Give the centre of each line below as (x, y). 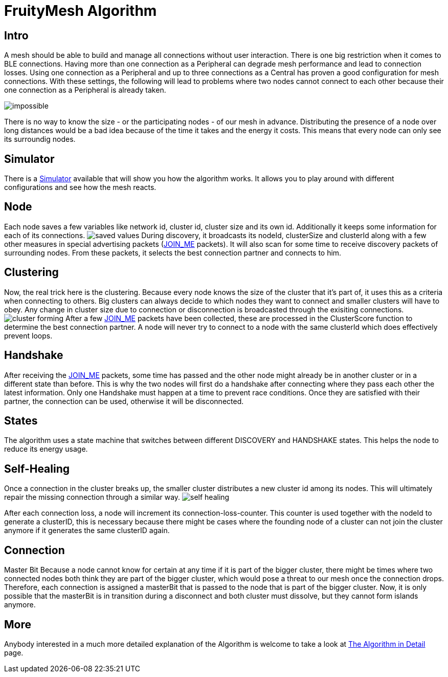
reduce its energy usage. (46, 449)
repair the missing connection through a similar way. (92, 497)
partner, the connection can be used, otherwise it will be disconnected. (124, 401)
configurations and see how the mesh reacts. (80, 187)
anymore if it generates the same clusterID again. (87, 531)
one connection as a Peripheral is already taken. (85, 90)
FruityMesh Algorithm (81, 11)
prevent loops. (28, 335)
